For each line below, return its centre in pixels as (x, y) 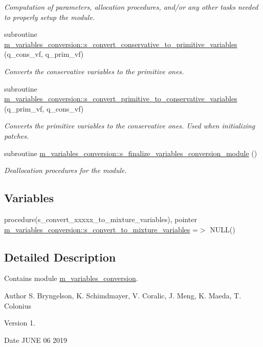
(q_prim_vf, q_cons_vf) (44, 108)
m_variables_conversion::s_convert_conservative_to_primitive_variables (121, 44)
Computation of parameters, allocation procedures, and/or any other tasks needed (131, 7)
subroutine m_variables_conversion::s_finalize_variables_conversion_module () (131, 153)
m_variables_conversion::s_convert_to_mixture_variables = (101, 229)
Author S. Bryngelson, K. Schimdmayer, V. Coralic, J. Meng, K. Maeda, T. (123, 295)
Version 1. (20, 323)
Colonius (18, 305)
